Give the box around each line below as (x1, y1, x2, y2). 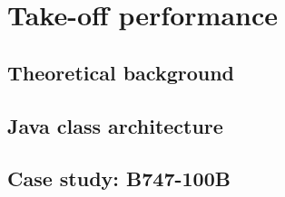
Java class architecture (7, 111, 223, 139)
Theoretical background (7, 58, 235, 86)
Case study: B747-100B (7, 164, 231, 192)
